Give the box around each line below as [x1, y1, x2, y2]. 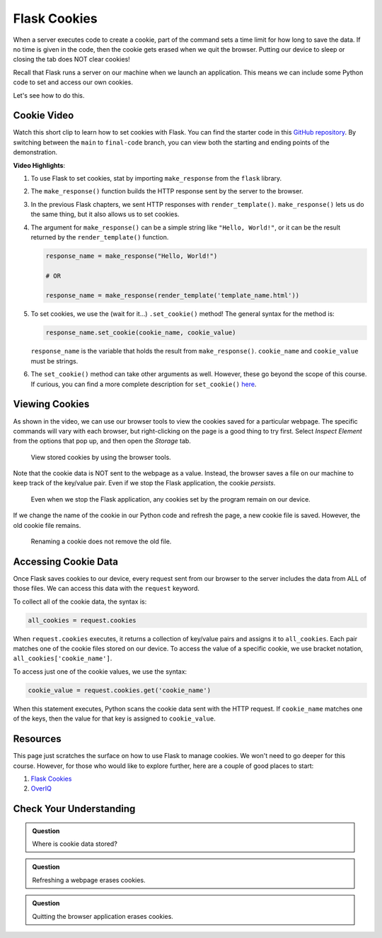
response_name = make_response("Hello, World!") [45, 252, 218, 260]
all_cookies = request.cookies [28, 616, 137, 624]
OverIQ [30, 784, 52, 793]
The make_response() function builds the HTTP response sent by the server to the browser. [30, 187, 303, 196]
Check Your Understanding [13, 803, 136, 815]
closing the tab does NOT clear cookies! [13, 55, 130, 64]
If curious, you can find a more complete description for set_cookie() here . [30, 380, 257, 388]
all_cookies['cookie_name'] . [13, 654, 112, 662]
